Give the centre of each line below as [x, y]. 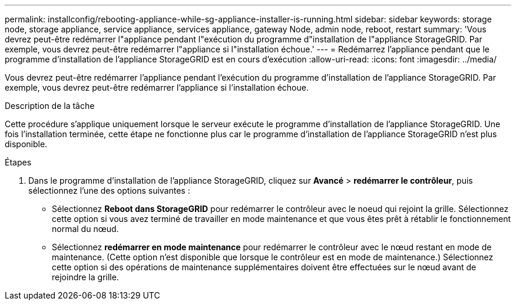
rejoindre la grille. [85, 277]
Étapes [18, 162]
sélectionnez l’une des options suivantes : [109, 190]
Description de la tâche [50, 106]
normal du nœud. [85, 229]
